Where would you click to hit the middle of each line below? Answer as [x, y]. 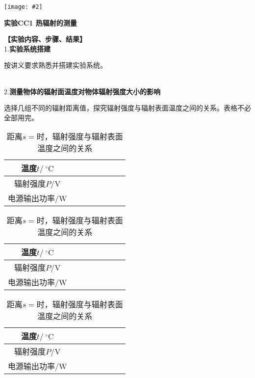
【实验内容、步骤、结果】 [45, 39]
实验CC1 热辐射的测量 [40, 22]
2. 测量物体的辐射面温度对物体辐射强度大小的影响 [82, 91]
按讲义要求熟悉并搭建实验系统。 [55, 65]
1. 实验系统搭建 [27, 48]
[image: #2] [23, 7]
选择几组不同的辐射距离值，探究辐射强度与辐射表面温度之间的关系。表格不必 [127, 108]
